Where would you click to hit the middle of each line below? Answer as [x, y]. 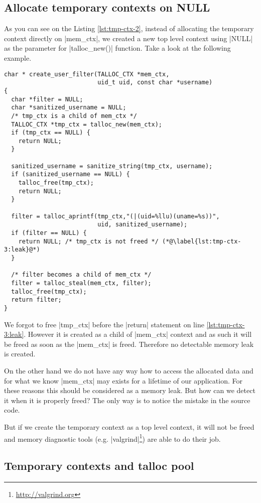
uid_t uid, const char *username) [155, 83]
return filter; [36, 300]
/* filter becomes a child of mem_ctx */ [81, 275]
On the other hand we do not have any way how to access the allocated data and [129, 370]
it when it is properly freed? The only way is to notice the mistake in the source [127, 400]
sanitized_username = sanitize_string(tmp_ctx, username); [112, 166]
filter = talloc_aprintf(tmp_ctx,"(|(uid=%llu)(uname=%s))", [115, 216]
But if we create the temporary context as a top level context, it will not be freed [129, 426]
